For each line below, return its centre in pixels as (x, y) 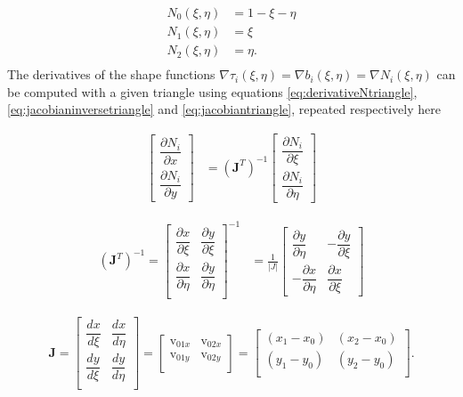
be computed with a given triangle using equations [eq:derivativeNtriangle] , (212, 91)
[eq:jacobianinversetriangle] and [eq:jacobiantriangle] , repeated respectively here (224, 109)
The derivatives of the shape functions (111, 74)
